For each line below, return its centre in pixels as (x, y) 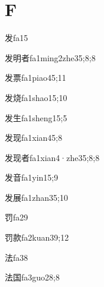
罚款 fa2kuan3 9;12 (37, 237)
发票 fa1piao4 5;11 (35, 78)
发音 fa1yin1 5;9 (32, 177)
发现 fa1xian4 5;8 (34, 138)
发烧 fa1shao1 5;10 (36, 97)
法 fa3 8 (17, 257)
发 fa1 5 (17, 38)
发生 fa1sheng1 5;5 (36, 117)
